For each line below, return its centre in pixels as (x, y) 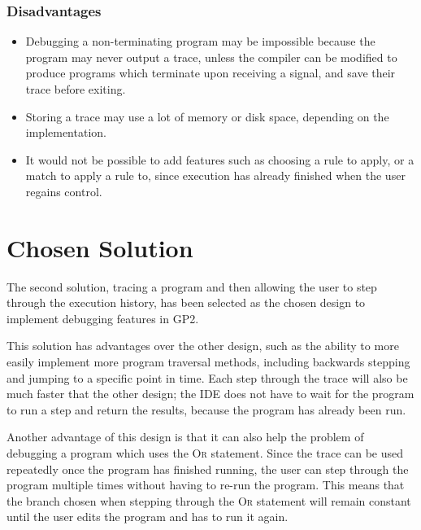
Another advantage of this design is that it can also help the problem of (185, 437)
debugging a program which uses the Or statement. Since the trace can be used (205, 453)
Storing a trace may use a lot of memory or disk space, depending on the (207, 116)
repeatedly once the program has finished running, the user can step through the (208, 469)
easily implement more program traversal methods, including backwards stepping (208, 362)
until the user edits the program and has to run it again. (148, 517)
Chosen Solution (100, 247)
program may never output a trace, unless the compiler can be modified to (211, 57)
